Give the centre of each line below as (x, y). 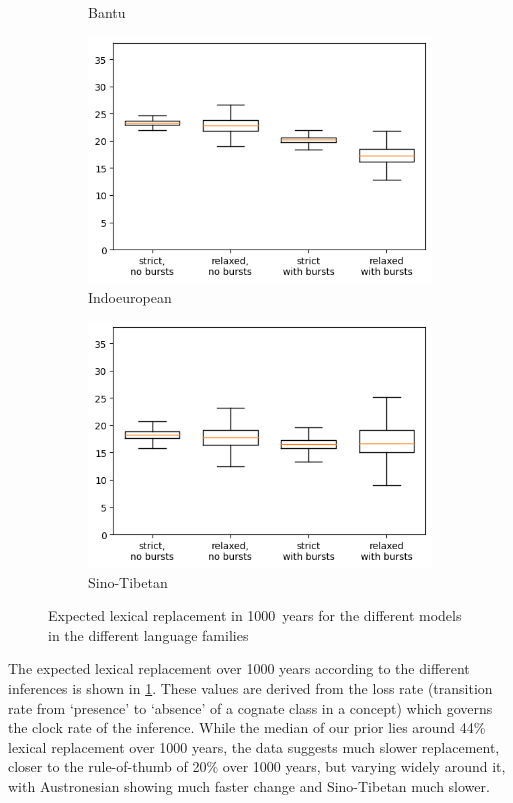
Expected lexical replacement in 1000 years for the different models (255, 615)
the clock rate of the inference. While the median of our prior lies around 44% (247, 727)
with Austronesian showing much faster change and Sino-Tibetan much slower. (249, 785)
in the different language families (148, 634)
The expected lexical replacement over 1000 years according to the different (239, 668)
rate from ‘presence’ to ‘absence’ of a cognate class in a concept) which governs (250, 707)
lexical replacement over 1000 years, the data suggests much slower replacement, (254, 746)
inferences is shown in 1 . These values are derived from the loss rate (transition (250, 687)
